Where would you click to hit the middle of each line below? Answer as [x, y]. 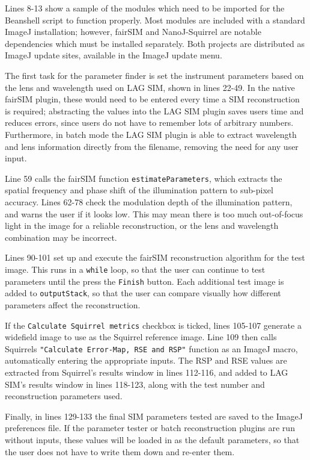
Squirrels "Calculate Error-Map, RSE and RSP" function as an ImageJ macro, [151, 348]
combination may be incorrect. [61, 237]
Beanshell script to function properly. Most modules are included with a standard [155, 20]
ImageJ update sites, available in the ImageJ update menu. [114, 55]
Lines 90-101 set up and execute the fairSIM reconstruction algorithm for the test [155, 257]
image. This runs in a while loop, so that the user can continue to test [135, 269]
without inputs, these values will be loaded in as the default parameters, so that [152, 439]
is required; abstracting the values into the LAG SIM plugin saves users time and [154, 110]
